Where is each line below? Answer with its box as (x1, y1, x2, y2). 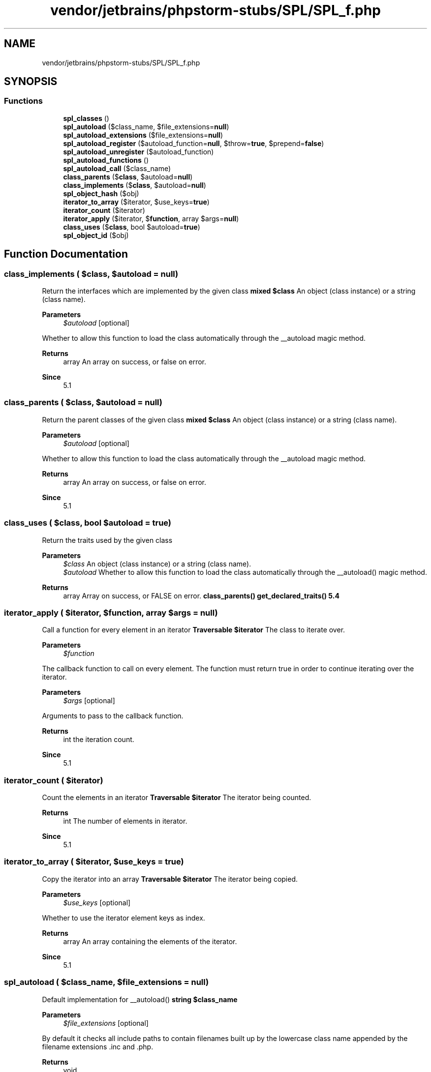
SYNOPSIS (4, 75, 58, 88)
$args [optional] (63, 696, 115, 705)
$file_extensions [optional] (63, 1018, 149, 1027)
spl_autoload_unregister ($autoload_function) (63, 147, 214, 156)
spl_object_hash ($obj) (63, 189, 139, 198)
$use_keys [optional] (63, 898, 131, 907)
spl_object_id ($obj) (63, 231, 129, 239)
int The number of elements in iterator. (63, 817, 187, 826)
